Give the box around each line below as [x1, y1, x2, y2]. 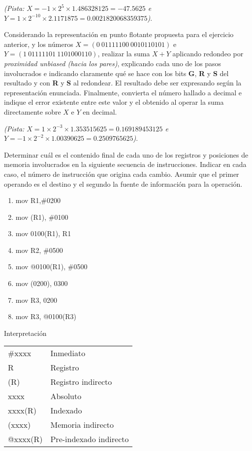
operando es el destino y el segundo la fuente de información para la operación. [4, 178, 243, 189]
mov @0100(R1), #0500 [15, 261, 88, 272]
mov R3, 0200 [15, 294, 57, 305]
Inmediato [50, 347, 86, 359]
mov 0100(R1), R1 [15, 228, 71, 239]
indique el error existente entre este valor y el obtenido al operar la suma [4, 97, 224, 107]
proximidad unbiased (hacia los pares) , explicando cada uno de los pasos [4, 58, 221, 68]
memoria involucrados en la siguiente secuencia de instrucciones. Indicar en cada [4, 159, 247, 169]
